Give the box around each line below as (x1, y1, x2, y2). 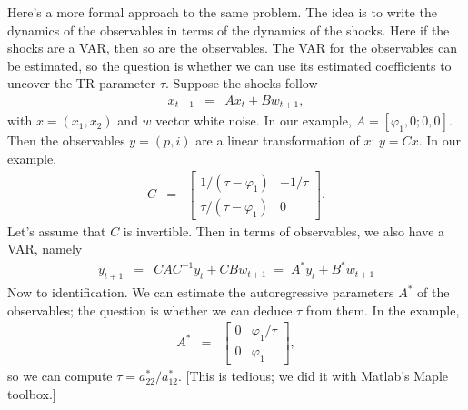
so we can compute (7, 366, 113, 385)
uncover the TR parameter (7, 74, 156, 93)
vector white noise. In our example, (155, 111, 352, 130)
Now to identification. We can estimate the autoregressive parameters (7, 283, 394, 302)
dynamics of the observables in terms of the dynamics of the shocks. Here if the (7, 20, 450, 39)
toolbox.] (7, 384, 56, 403)
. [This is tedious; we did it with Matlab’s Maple (177, 366, 449, 385)
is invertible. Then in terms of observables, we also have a (123, 221, 445, 240)
